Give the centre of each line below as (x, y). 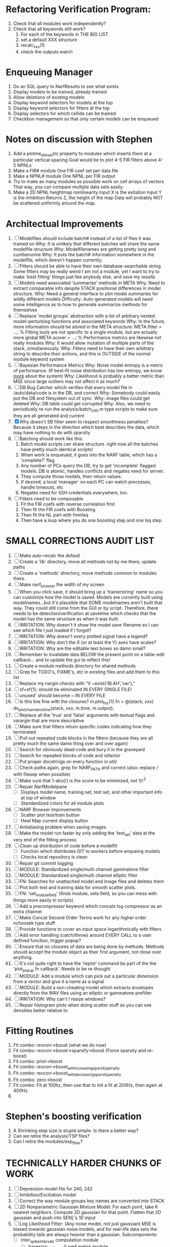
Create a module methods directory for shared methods (78, 666)
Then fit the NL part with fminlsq (54, 515)
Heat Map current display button (54, 821)
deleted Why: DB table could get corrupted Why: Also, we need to (82, 404)
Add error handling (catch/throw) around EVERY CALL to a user (86, 935)
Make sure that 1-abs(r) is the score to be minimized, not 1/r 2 (83, 780)
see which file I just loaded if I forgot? (52, 630)
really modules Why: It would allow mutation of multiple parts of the (83, 343)
